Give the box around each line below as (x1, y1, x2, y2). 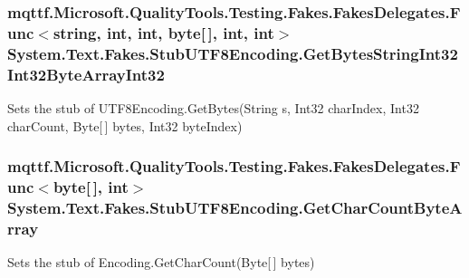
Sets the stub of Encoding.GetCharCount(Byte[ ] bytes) (7, 253, 315, 272)
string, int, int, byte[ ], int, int (53, 21, 274, 43)
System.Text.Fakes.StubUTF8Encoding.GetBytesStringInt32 (7, 42, 458, 64)
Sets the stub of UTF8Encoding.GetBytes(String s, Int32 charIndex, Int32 (7, 98, 419, 117)
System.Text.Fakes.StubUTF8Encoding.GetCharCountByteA (7, 196, 463, 218)
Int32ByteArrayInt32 (7, 62, 165, 85)
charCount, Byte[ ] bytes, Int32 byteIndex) (7, 116, 243, 135)
